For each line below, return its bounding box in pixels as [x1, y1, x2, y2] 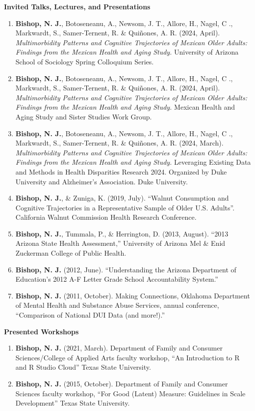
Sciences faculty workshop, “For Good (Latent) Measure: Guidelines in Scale [15, 388, 246, 398]
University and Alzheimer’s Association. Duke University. [15, 176, 188, 186]
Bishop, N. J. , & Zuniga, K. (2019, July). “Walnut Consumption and [15, 193, 229, 203]
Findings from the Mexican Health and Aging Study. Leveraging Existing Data [15, 157, 251, 167]
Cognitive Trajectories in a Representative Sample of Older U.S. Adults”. [15, 202, 235, 212]
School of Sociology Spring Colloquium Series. [15, 56, 154, 66]
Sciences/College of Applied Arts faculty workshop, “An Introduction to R [15, 352, 240, 362]
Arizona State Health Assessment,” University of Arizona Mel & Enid [15, 238, 226, 248]
